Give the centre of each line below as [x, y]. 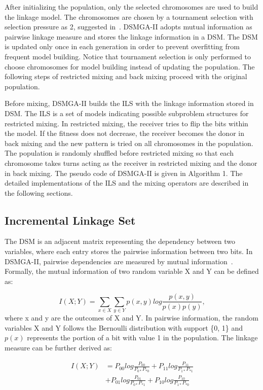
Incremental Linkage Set [70, 220]
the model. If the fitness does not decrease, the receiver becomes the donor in [124, 133]
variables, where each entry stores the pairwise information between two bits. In [129, 251]
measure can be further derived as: [58, 348]
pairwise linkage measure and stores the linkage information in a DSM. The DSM [131, 36]
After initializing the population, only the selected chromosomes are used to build [131, 7]
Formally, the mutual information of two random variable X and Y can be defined [132, 271]
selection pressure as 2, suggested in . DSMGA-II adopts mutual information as [128, 27]
